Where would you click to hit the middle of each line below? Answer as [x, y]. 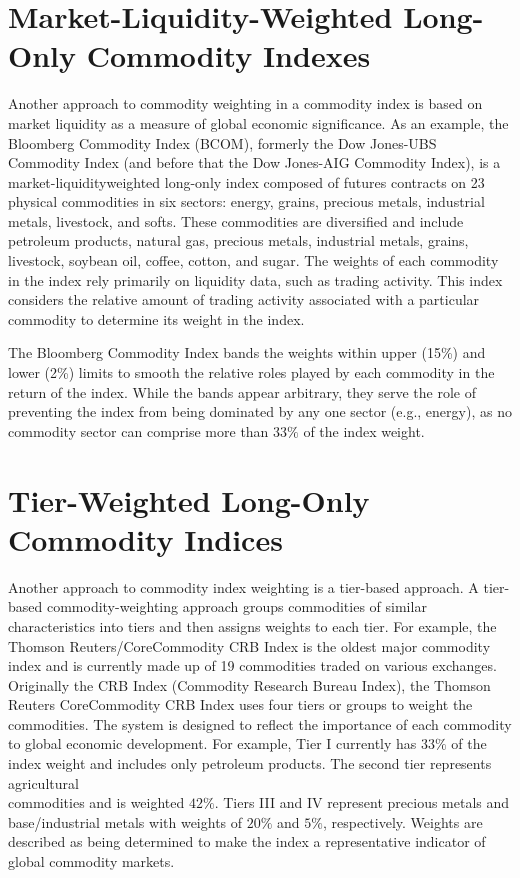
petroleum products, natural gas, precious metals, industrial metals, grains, [238, 240]
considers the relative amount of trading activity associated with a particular [244, 299]
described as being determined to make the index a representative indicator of [247, 841]
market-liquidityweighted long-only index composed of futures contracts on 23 [246, 181]
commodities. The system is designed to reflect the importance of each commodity [260, 723]
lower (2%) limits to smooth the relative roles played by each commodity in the [251, 372]
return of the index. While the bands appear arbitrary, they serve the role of [242, 391]
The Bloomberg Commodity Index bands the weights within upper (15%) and [247, 352]
